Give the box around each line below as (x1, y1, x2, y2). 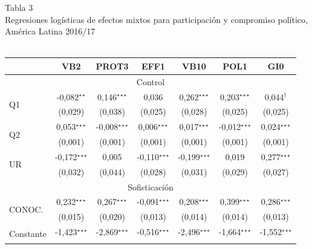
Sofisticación (128, 180, 174, 193)
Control (136, 75, 165, 88)
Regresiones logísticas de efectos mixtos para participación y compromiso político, (5, 13, 308, 25)
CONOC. (9, 202, 44, 215)
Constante (9, 227, 47, 239)
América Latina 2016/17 (5, 25, 96, 37)
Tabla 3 (5, 1, 33, 13)
